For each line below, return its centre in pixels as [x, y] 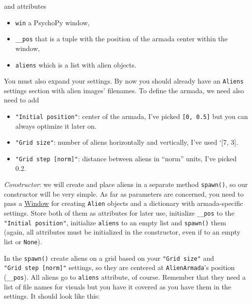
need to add [22, 100]
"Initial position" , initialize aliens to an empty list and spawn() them [115, 222]
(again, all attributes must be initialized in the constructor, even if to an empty [122, 232]
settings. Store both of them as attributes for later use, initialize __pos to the [119, 213]
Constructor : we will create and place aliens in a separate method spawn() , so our [126, 184]
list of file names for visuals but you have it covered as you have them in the [118, 286]
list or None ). [23, 241]
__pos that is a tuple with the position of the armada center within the [121, 39]
